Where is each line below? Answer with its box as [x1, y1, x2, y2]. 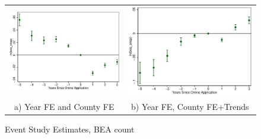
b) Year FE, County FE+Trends [131, 100, 249, 112]
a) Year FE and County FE [14, 100, 114, 112]
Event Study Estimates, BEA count [5, 122, 135, 135]
